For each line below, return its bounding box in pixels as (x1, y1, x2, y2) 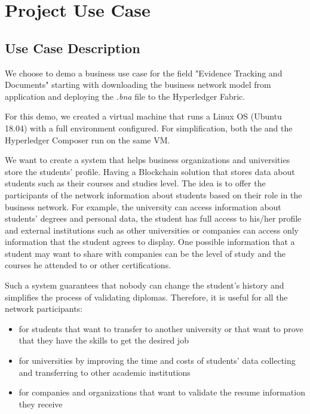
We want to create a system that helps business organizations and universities (5, 154, 290, 166)
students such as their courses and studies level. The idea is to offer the (5, 177, 266, 189)
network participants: (5, 302, 83, 315)
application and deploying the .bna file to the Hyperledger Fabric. (5, 90, 245, 102)
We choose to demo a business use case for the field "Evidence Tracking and (5, 66, 283, 79)
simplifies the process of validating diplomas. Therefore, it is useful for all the (5, 290, 288, 303)
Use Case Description (5, 38, 140, 57)
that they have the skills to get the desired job (19, 334, 189, 346)
